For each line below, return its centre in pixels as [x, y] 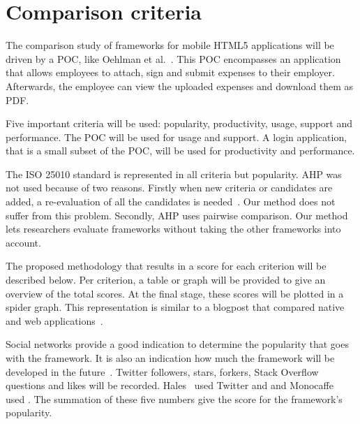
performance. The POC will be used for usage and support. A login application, [177, 137]
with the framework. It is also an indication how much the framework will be [170, 358]
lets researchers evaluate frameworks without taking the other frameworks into [173, 229]
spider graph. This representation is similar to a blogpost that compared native [175, 307]
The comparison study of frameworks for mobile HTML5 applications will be [170, 45]
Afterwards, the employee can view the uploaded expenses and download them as [180, 86]
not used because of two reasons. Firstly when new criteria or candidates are [169, 188]
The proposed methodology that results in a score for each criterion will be [166, 266]
